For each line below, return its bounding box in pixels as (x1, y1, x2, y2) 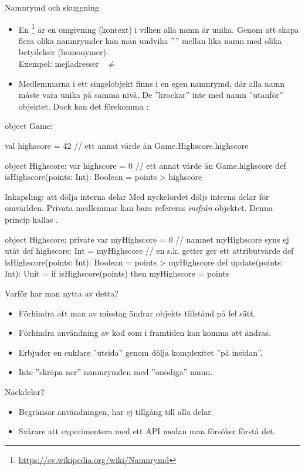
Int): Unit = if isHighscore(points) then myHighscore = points (5, 267, 229, 280)
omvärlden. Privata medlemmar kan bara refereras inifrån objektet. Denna (5, 202, 273, 214)
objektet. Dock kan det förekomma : (18, 100, 149, 112)
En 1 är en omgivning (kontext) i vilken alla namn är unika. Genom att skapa (18, 21, 299, 35)
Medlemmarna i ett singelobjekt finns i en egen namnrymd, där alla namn (18, 77, 285, 89)
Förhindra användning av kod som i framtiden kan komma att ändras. (18, 326, 271, 339)
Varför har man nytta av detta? (5, 287, 118, 299)
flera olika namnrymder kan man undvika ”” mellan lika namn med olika (18, 34, 282, 46)
